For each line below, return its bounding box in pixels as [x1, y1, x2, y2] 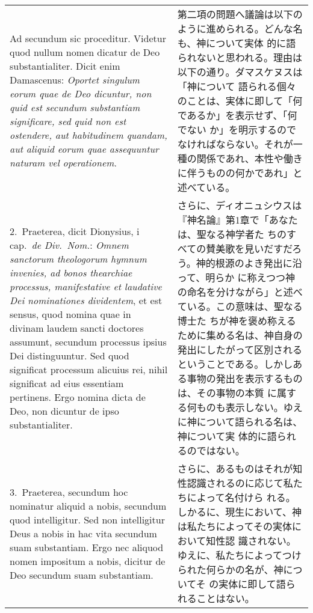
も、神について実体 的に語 [177, 36, 296, 50]
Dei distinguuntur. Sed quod [10, 348, 129, 362]
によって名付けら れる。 [187, 490, 296, 504]
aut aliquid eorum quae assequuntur [10, 142, 159, 156]
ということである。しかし [177, 357, 293, 371]
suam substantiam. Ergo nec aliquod [10, 540, 164, 554]
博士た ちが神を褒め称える [177, 314, 296, 328]
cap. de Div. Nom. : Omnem [10, 237, 129, 252]
